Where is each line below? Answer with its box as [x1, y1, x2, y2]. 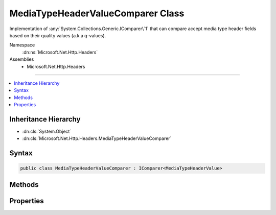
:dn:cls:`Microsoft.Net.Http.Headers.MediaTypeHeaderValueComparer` [22, 135, 172, 141]
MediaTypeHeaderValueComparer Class [9, 8, 185, 19]
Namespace [9, 42, 35, 48]
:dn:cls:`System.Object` [22, 128, 72, 134]
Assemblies [9, 56, 34, 62]
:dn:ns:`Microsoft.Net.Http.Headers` [22, 49, 98, 55]
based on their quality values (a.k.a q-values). [9, 32, 106, 38]
